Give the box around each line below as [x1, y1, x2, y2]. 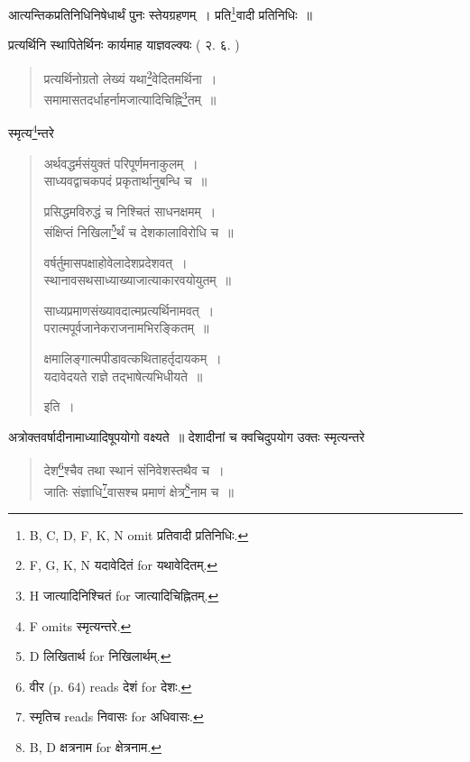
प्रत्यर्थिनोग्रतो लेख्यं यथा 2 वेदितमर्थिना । [43, 66, 217, 87]
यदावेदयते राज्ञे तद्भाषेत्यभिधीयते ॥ [43, 366, 203, 385]
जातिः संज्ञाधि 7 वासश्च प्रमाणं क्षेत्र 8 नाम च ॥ [43, 479, 234, 500]
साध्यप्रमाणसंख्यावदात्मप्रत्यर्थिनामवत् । [43, 300, 215, 319]
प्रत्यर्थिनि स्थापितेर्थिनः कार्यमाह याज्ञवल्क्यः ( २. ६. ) [8, 35, 240, 54]
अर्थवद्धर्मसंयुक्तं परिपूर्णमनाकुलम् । [43, 153, 198, 172]
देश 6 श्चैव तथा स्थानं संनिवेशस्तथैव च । [43, 458, 225, 480]
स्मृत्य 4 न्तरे [8, 121, 54, 142]
